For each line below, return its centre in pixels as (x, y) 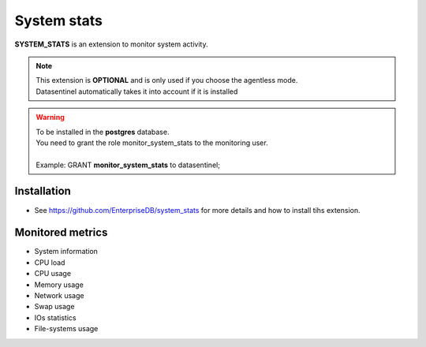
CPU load (50, 262)
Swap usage (54, 307)
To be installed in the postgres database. (103, 132)
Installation (43, 191)
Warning (50, 118)
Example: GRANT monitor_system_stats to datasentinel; (128, 165)
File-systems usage (66, 329)
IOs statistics (55, 317)
